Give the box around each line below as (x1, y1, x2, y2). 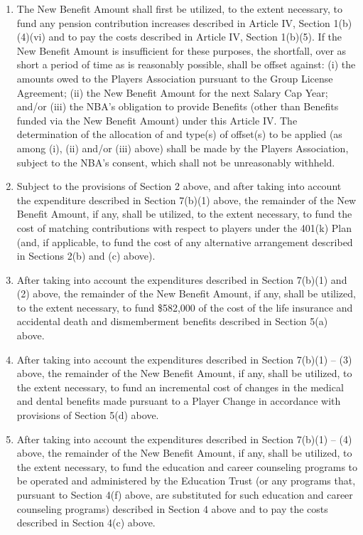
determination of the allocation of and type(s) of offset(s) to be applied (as (16, 127, 342, 142)
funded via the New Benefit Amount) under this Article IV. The (16, 112, 298, 127)
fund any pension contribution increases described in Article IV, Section (16, 15, 330, 30)
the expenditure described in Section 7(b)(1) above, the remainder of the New (16, 192, 357, 207)
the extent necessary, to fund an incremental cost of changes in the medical (16, 379, 344, 394)
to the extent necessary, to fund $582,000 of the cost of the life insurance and (16, 300, 353, 314)
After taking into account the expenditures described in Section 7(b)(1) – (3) (16, 351, 352, 366)
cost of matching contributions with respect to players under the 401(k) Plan (16, 220, 352, 235)
